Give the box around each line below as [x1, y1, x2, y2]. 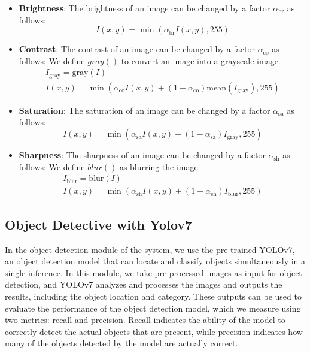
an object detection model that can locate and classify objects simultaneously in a [5, 255, 306, 267]
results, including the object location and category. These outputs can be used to [5, 289, 302, 302]
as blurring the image [119, 160, 198, 173]
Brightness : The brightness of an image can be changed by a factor [19, 2, 271, 14]
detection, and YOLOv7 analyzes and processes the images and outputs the [5, 278, 282, 291]
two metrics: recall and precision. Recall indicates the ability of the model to [5, 313, 285, 326]
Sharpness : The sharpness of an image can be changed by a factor [19, 149, 266, 161]
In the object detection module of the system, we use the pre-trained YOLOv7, [5, 243, 295, 255]
